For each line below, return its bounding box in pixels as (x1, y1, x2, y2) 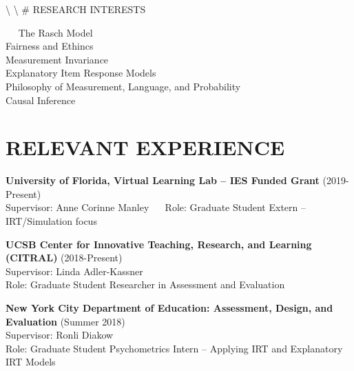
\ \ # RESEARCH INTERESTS (6, 2, 146, 16)
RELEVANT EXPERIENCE (6, 133, 285, 161)
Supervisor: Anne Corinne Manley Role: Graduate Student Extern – (6, 200, 306, 214)
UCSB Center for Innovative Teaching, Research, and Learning (6, 237, 312, 251)
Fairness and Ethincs (6, 39, 94, 53)
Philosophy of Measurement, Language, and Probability (6, 79, 241, 93)
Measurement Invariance (6, 52, 109, 66)
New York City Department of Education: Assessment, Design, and (6, 301, 333, 315)
